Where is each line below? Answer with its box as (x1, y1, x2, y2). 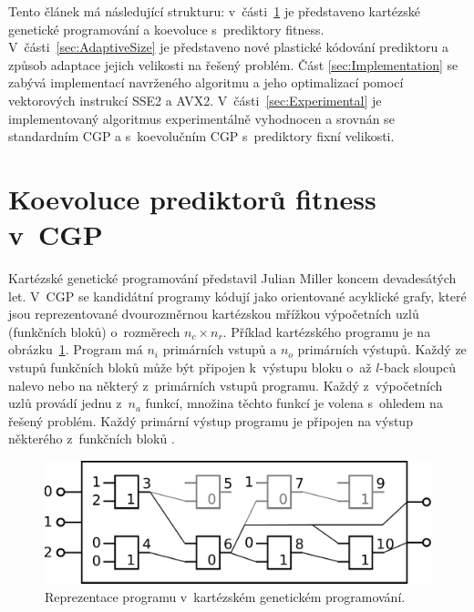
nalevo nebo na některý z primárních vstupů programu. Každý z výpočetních (8, 375, 443, 394)
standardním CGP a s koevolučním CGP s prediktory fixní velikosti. (8, 127, 395, 146)
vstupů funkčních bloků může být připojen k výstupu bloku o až (8, 358, 372, 377)
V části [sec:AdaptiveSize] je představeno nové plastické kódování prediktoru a (8, 37, 449, 56)
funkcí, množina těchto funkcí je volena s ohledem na (145, 393, 443, 413)
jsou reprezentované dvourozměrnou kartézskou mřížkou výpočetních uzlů (8, 304, 419, 323)
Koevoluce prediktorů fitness (8, 179, 376, 217)
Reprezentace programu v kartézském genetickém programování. (45, 586, 406, 606)
